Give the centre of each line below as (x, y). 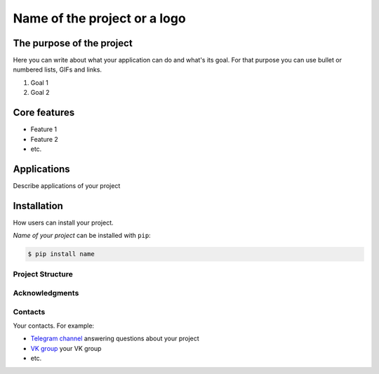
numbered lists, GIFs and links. (57, 69)
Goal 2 (40, 93)
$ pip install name (61, 254)
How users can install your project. (63, 222)
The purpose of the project (73, 43)
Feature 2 (45, 139)
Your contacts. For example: (54, 326)
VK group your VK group (66, 348)
